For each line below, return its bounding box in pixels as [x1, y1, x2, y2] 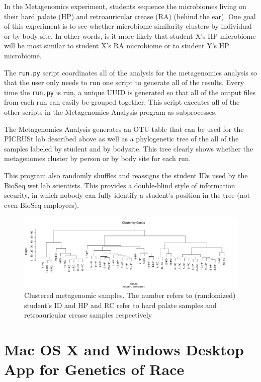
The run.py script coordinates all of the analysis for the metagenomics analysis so [4, 67, 257, 78]
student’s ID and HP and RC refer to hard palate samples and [24, 299, 217, 310]
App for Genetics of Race [4, 359, 185, 379]
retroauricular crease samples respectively [24, 310, 152, 320]
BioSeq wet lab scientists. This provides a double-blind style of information [4, 180, 235, 190]
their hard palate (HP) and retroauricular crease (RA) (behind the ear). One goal [4, 11, 256, 21]
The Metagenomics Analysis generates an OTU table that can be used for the [4, 123, 244, 134]
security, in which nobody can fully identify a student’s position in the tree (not [4, 190, 250, 200]
